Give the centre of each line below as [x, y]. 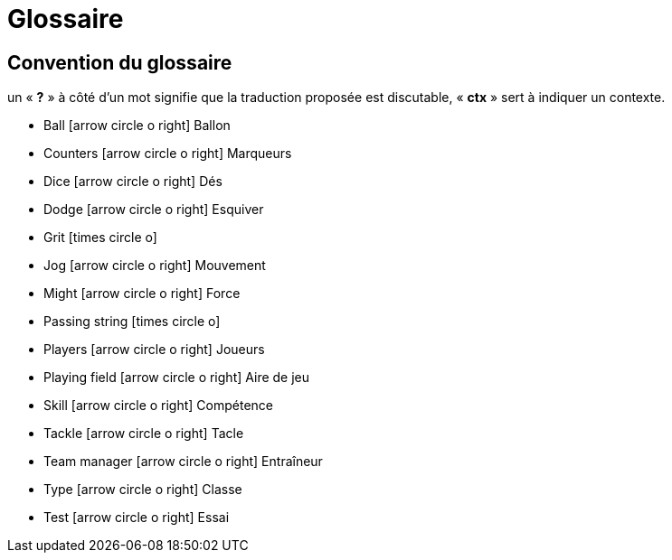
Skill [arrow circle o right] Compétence [159, 406]
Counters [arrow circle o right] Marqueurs [168, 154]
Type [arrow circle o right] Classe [143, 490]
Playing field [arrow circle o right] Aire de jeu [177, 378]
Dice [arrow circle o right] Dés [133, 182]
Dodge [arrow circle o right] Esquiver [154, 210]
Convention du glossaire [120, 62]
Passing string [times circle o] [132, 322]
